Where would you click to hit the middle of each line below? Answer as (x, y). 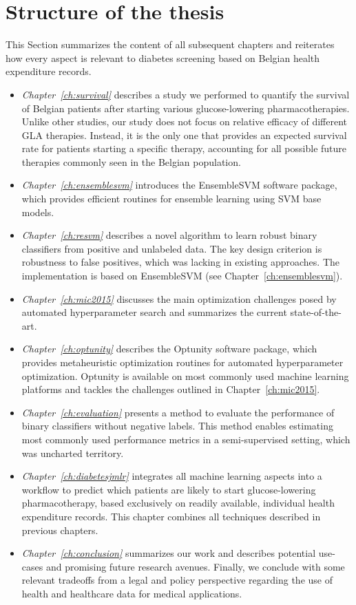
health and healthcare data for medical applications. (132, 593)
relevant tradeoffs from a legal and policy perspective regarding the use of (177, 580)
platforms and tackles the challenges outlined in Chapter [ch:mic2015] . (171, 389)
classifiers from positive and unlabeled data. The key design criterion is (172, 248)
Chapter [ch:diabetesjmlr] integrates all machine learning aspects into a (172, 476)
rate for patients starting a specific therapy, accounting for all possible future (184, 148)
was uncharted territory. (73, 453)
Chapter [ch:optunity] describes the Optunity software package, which (169, 349)
